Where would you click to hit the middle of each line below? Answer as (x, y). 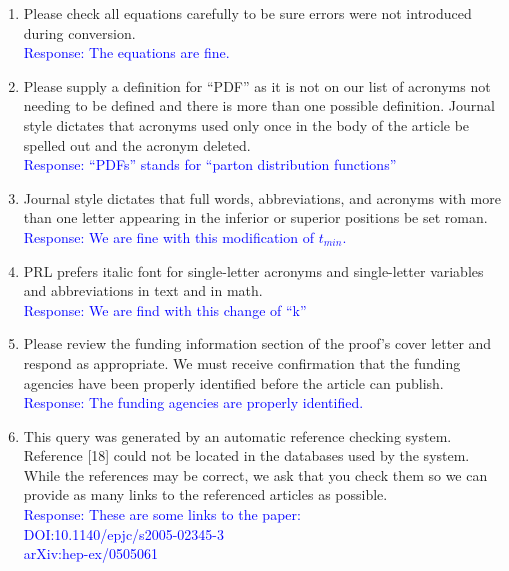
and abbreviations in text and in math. (143, 290)
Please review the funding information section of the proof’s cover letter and (257, 343)
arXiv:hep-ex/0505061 (91, 553)
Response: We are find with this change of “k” (165, 309)
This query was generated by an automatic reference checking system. (237, 435)
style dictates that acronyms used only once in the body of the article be (246, 124)
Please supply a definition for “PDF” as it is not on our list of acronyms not (257, 85)
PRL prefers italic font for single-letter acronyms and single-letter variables (253, 270)
